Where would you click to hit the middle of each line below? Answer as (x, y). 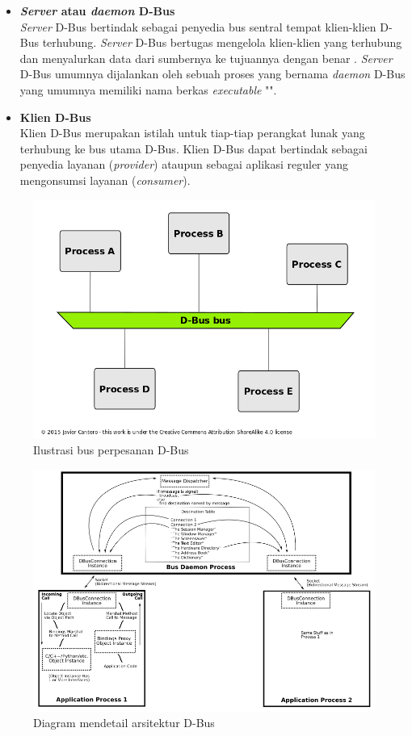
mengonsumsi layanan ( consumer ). (105, 180)
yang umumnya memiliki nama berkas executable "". (148, 89)
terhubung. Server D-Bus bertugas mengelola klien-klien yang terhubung (222, 42)
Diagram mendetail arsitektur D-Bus (124, 723)
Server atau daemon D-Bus (97, 10)
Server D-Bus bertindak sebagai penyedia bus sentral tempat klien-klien (198, 26)
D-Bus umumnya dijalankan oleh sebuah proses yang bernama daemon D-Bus (212, 74)
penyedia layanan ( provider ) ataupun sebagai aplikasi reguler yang (184, 164)
